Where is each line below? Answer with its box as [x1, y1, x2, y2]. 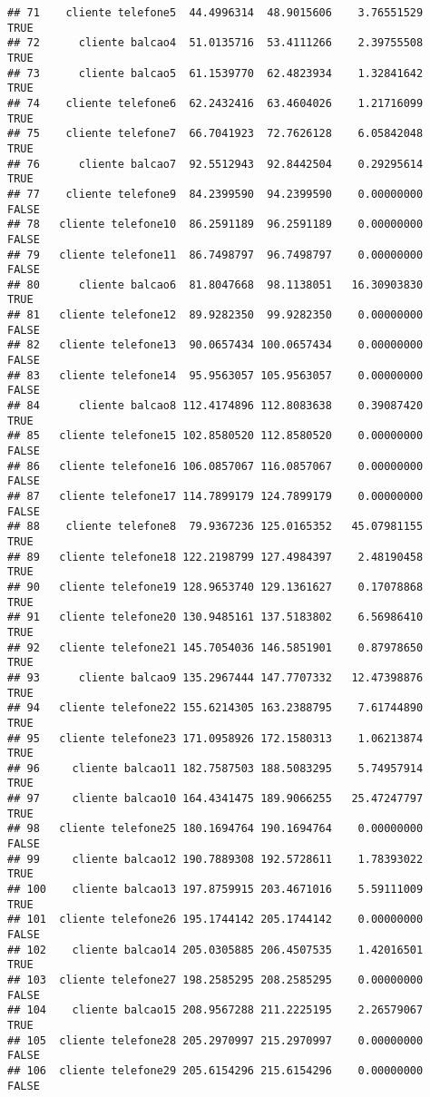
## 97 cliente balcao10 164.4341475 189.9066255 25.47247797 [7, 792, 424, 806]
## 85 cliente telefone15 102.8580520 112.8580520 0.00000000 [7, 429, 424, 443]
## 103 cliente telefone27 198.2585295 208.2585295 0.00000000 [7, 974, 424, 986]
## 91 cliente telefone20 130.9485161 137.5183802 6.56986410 [7, 611, 424, 624]
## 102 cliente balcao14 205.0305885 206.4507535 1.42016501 [7, 943, 424, 956]
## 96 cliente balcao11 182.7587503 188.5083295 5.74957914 [7, 761, 424, 775]
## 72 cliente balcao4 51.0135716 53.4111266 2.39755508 [7, 36, 424, 50]
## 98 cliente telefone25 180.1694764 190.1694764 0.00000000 [7, 822, 424, 836]
